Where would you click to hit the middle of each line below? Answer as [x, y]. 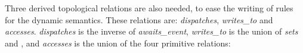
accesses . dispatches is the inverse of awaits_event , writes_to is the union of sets [151, 31]
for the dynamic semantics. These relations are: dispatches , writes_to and [139, 19]
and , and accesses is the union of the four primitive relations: [118, 43]
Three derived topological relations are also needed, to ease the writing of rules [149, 8]
